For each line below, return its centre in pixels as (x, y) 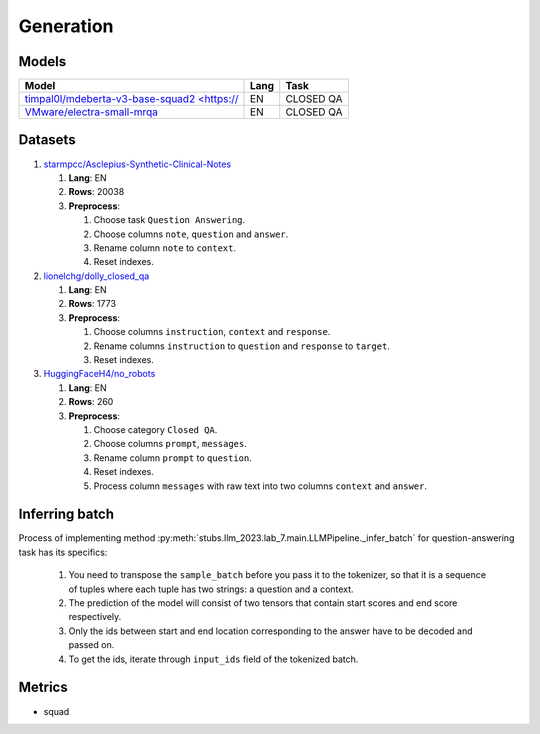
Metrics (43, 687)
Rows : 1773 (92, 304)
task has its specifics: (63, 552)
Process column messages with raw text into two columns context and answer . (260, 486)
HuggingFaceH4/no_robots (99, 374)
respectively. (95, 617)
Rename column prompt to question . (172, 457)
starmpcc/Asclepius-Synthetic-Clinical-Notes (137, 164)
